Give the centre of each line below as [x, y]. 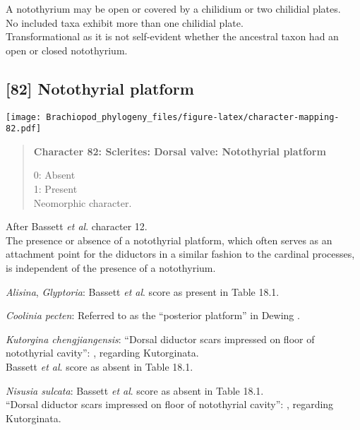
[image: [24, 117]
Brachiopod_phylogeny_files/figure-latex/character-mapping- [193, 117]
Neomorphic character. [83, 202]
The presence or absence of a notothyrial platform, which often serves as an [169, 240]
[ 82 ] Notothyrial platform [100, 88]
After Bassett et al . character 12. [77, 226]
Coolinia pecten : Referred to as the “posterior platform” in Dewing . [153, 315]
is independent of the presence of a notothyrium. [111, 268]
